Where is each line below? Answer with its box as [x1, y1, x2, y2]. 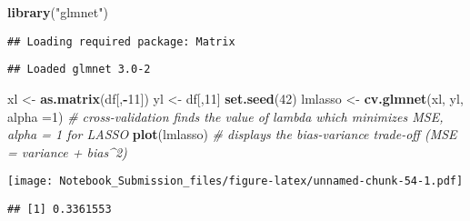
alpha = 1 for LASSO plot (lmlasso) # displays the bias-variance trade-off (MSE [7, 125, 457, 144]
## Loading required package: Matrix [7, 35, 235, 48]
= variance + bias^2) [7, 142, 127, 161]
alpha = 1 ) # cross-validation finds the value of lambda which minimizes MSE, [7, 106, 444, 126]
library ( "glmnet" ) [7, 3, 108, 21]
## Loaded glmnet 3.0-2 [7, 63, 151, 76]
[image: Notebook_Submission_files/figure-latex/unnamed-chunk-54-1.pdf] [7, 175, 464, 188]
